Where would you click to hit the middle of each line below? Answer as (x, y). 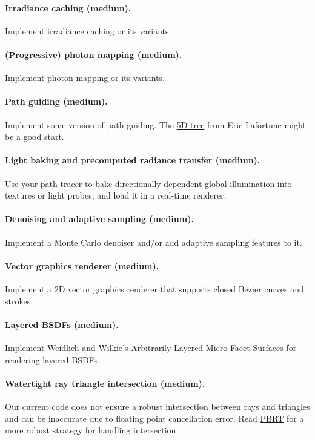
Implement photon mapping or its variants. (85, 78)
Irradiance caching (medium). (68, 8)
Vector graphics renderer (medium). (82, 265)
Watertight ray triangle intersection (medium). (105, 383)
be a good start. (35, 136)
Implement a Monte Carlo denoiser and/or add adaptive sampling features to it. (154, 242)
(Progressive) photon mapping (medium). (94, 54)
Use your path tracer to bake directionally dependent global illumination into (148, 183)
